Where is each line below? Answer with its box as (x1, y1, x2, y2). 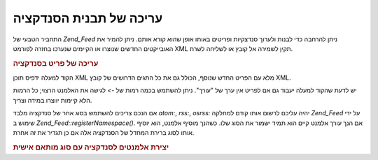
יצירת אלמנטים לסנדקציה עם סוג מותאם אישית (13, 142, 169, 152)
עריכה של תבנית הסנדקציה (13, 10, 163, 26)
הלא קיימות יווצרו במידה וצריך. (13, 96, 92, 104)
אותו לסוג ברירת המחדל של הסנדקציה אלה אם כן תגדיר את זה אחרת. (13, 128, 195, 136)
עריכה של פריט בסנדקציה (13, 58, 99, 68)
